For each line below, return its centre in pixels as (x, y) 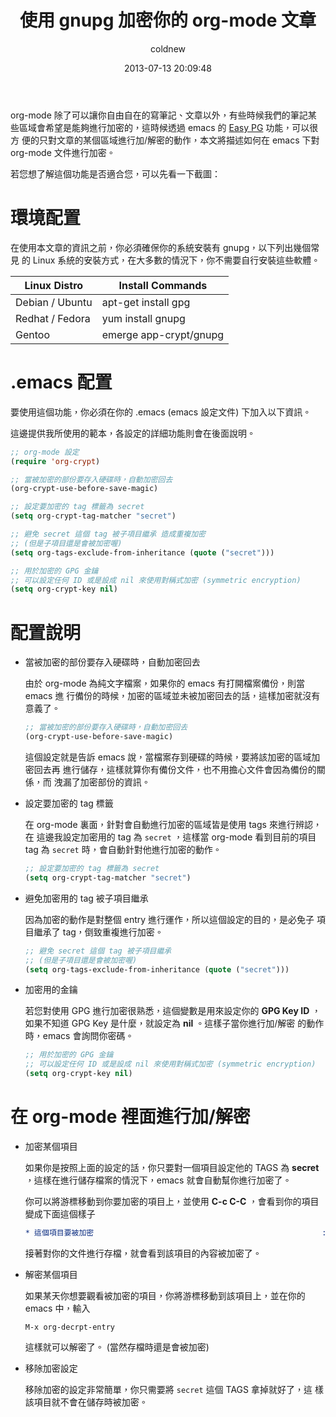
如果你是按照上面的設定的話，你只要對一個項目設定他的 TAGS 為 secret (172, 1167)
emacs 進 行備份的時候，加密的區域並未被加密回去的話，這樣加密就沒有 (172, 696)
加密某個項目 (51, 1146)
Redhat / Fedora (53, 318)
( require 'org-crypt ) (55, 461)
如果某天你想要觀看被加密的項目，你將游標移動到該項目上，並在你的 (165, 1295)
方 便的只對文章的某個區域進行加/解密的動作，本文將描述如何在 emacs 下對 (165, 140)
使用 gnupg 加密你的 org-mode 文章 (168, 20)
